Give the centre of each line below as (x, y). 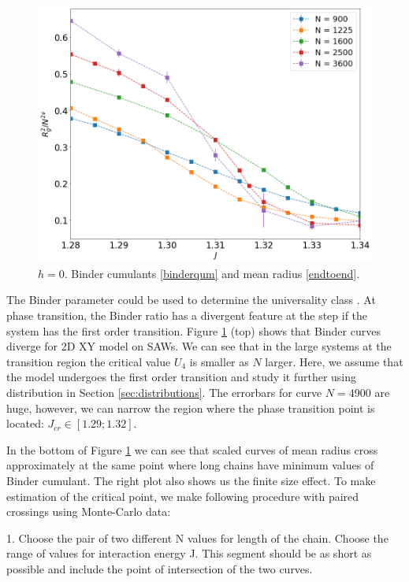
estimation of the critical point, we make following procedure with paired (183, 496)
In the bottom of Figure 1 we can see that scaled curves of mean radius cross (192, 449)
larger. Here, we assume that (334, 361)
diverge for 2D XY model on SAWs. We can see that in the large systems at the (199, 346)
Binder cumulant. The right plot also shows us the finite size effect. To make (191, 481)
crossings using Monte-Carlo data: (89, 512)
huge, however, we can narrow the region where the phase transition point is (191, 408)
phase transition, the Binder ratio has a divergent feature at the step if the (187, 315)
